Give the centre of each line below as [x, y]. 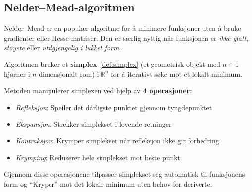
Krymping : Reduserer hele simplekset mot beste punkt [98, 157]
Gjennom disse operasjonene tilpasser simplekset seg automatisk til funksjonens [125, 174]
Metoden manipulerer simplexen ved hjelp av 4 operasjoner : [98, 91]
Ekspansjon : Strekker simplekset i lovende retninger [94, 124]
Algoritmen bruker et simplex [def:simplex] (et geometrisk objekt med [112, 64]
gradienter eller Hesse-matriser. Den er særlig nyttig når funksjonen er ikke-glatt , [126, 37]
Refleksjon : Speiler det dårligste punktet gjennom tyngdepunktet [114, 107]
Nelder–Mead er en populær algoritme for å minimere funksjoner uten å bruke [123, 28]
